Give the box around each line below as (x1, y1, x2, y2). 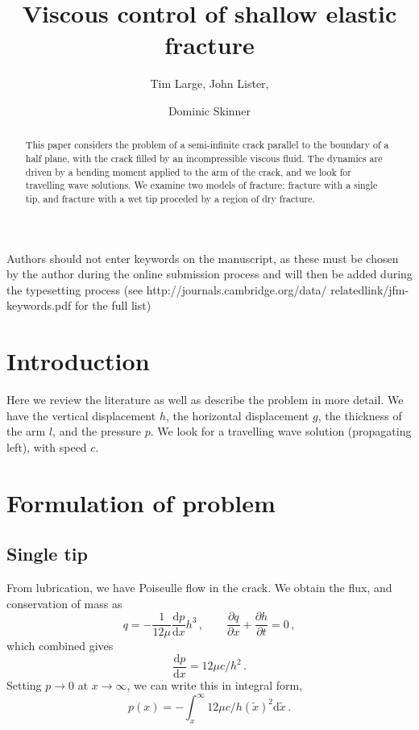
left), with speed (6, 438, 87, 455)
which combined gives (6, 637, 114, 654)
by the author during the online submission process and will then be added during (6, 265, 413, 282)
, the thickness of (317, 407, 402, 423)
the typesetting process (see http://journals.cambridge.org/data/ (6, 281, 327, 298)
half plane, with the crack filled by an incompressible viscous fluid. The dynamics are (25, 151, 383, 165)
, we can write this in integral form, (127, 676, 303, 693)
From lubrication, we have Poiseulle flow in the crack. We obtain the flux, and (6, 579, 392, 596)
